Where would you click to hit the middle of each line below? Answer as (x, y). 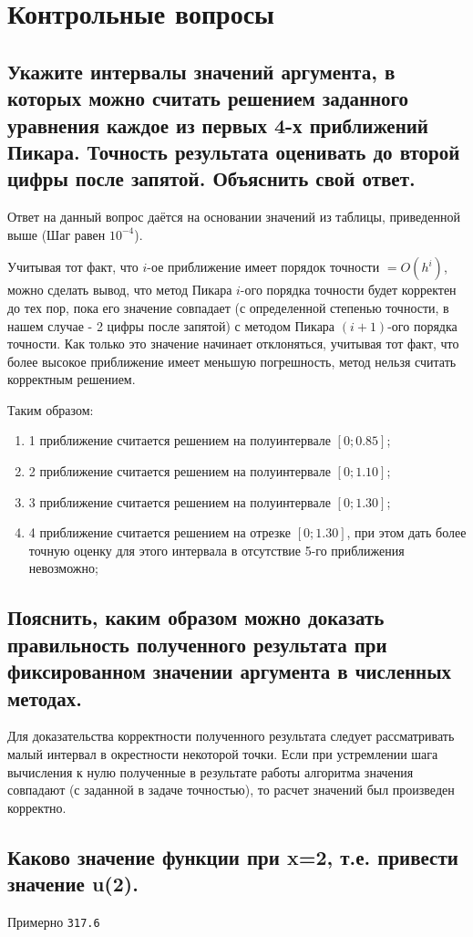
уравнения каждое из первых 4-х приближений (218, 125)
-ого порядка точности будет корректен (348, 290)
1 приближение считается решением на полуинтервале (180, 440)
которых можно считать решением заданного (208, 98)
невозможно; (63, 568)
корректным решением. (72, 379)
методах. (45, 698)
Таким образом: (51, 409)
